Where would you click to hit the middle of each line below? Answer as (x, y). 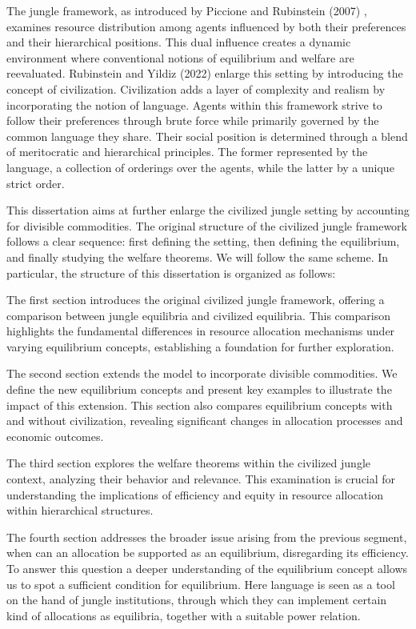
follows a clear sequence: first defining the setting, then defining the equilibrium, (203, 241)
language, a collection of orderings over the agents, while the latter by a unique (200, 167)
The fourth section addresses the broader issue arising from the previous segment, (207, 537)
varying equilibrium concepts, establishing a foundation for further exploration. (200, 346)
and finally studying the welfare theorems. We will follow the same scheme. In (198, 256)
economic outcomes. (55, 436)
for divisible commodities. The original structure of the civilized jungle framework (207, 225)
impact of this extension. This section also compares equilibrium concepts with (200, 405)
